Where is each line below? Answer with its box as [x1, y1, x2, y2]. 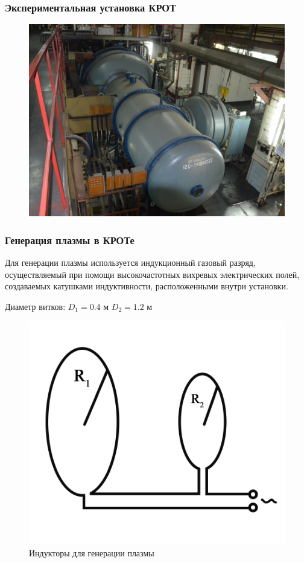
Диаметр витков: [5, 300, 66, 312]
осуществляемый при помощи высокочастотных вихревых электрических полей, [5, 268, 300, 280]
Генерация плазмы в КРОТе [5, 232, 135, 247]
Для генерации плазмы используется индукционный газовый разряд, [5, 256, 256, 269]
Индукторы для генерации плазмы [29, 546, 154, 559]
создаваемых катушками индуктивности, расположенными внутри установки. [5, 280, 288, 292]
